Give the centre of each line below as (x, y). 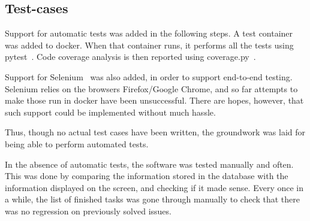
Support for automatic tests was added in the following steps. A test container (149, 33)
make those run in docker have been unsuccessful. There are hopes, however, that (154, 100)
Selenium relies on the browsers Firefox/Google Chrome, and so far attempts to (151, 88)
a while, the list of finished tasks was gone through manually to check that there (153, 199)
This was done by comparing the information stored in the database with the (147, 176)
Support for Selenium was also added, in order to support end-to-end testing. (149, 76)
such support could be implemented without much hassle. (110, 112)
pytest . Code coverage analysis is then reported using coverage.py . (130, 57)
